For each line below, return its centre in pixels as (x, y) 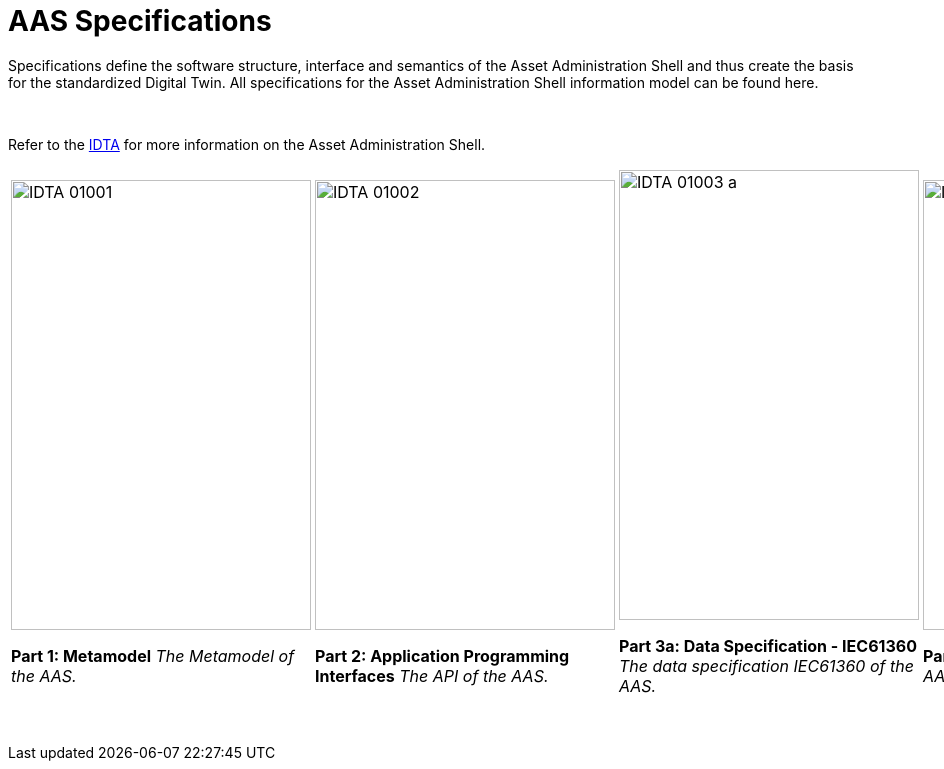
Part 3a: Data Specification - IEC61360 (768, 645)
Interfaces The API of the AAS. (432, 675)
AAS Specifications (140, 21)
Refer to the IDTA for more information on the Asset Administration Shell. (247, 144)
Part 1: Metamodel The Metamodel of (153, 655)
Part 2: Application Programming (442, 655)
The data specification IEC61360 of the (766, 665)
